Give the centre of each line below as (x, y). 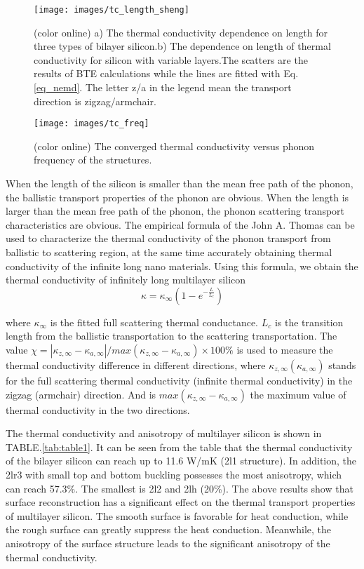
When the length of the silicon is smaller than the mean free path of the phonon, (180, 183)
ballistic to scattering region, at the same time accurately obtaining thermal (169, 252)
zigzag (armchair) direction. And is (81, 394)
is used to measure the (285, 349)
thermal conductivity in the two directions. (98, 409)
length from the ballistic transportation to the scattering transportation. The (171, 336)
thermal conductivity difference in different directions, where (136, 365)
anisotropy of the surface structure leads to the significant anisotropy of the (168, 543)
